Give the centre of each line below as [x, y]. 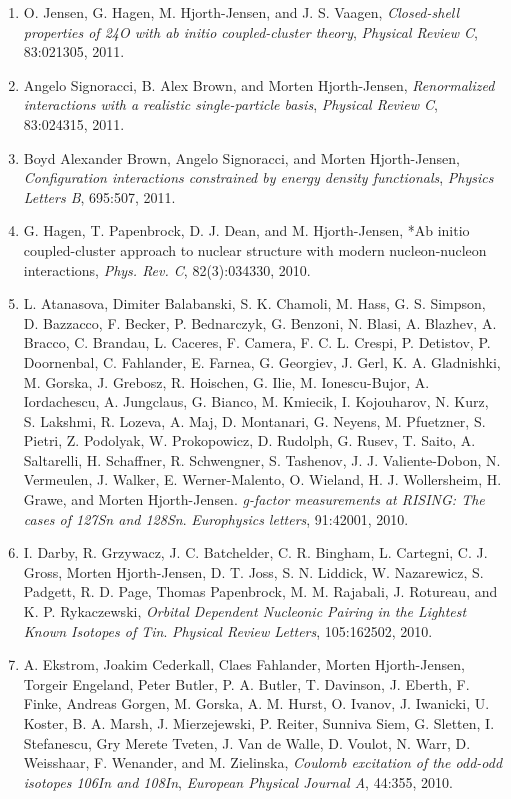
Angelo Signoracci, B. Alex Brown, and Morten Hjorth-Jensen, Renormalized [259, 84]
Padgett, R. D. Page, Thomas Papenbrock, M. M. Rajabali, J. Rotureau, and [260, 591]
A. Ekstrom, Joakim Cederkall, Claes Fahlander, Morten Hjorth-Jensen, [244, 664]
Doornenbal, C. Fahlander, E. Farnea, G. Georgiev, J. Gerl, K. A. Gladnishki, [262, 361]
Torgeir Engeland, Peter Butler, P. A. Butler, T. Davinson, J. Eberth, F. [246, 683]
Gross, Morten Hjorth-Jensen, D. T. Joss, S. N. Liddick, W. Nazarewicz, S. [253, 571]
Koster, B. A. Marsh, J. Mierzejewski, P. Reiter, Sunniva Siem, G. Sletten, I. [259, 723]
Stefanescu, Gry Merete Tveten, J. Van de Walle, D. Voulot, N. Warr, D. [247, 742]
